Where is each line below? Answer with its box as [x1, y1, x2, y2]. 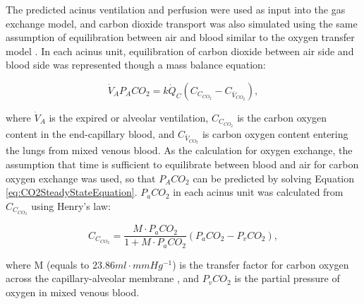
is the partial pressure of [234, 271, 340, 286]
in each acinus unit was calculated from [173, 185, 344, 199]
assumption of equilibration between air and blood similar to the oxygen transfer [6, 30, 355, 45]
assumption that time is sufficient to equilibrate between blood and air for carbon [6, 157, 359, 172]
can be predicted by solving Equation [193, 170, 355, 185]
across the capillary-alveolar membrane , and [6, 271, 200, 286]
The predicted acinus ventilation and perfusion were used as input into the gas [6, 2, 346, 16]
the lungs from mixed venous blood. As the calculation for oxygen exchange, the [6, 143, 353, 158]
